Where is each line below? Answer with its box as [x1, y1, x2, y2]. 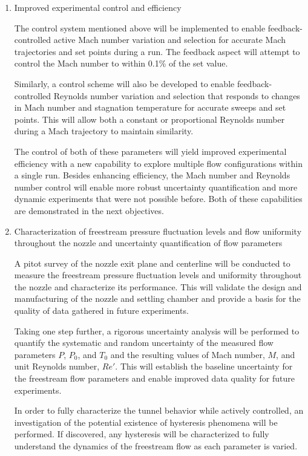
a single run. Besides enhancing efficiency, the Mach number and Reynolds [14, 169, 290, 181]
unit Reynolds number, [14, 360, 100, 373]
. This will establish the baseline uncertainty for [115, 360, 293, 373]
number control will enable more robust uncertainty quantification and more [14, 180, 298, 193]
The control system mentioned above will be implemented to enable [14, 21, 266, 34]
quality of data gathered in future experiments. [14, 304, 189, 317]
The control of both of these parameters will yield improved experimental [14, 145, 287, 157]
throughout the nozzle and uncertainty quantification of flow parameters [14, 236, 283, 249]
